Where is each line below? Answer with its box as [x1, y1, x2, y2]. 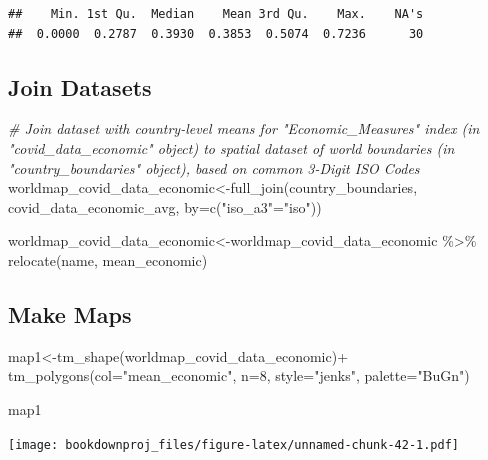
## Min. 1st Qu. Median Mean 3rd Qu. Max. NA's [8, 7, 424, 21]
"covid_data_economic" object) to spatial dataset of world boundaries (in [8, 137, 455, 158]
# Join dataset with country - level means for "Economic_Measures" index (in [8, 118, 480, 139]
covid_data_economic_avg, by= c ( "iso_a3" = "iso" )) [8, 196, 322, 217]
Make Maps [8, 298, 132, 329]
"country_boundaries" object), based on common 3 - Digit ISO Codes [8, 157, 420, 178]
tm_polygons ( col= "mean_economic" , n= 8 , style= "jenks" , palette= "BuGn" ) [8, 365, 470, 386]
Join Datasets [8, 71, 152, 102]
